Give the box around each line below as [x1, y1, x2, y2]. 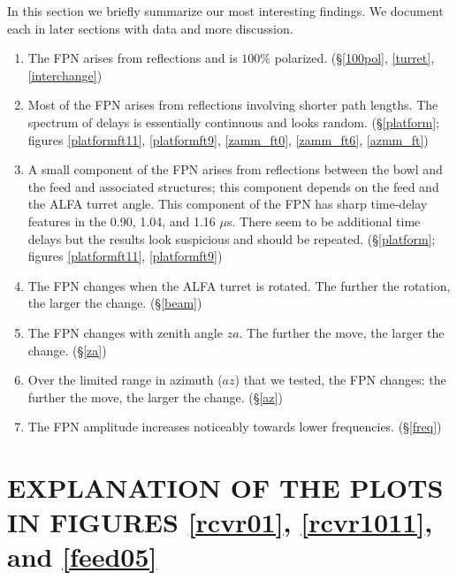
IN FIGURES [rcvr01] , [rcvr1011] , [7, 504, 433, 540]
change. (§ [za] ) [27, 340, 107, 359]
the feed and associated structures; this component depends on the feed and [27, 177, 439, 195]
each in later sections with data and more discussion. [7, 19, 293, 37]
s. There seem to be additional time [226, 211, 421, 230]
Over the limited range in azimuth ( [27, 370, 223, 389]
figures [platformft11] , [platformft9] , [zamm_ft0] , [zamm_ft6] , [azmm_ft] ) [27, 130, 429, 149]
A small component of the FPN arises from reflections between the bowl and [27, 160, 443, 179]
